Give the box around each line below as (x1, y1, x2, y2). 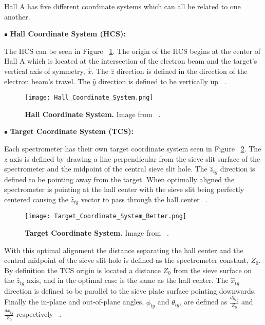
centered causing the (4, 194, 68, 204)
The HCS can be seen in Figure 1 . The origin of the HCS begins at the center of (4, 45, 260, 56)
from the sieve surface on (173, 264, 252, 275)
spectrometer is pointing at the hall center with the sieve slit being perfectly (4, 184, 244, 195)
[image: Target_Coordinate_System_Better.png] (25, 213, 186, 220)
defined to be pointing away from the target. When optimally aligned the (4, 174, 235, 184)
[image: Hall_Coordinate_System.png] (25, 94, 154, 102)
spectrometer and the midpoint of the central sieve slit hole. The (4, 163, 207, 174)
